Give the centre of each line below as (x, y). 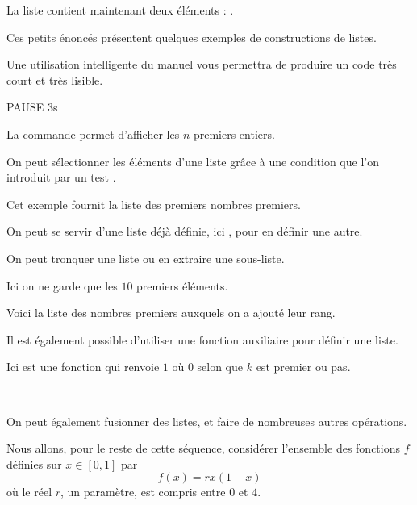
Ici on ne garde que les (62, 285)
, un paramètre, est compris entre (143, 492)
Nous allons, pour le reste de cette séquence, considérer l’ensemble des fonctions (203, 448)
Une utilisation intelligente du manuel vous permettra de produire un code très (202, 64)
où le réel (29, 492)
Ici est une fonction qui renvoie (83, 367)
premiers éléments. (182, 285)
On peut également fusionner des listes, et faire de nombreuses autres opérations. (207, 421)
